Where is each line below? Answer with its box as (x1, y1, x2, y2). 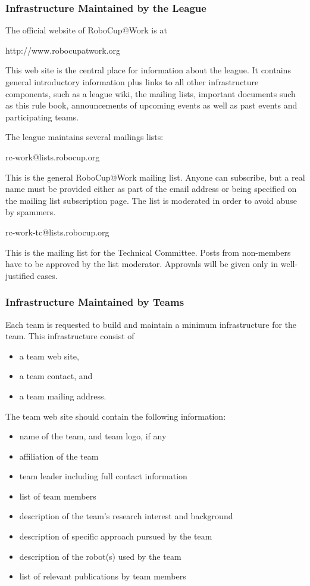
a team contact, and (19, 370, 93, 382)
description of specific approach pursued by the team (19, 530, 212, 542)
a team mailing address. (19, 389, 107, 402)
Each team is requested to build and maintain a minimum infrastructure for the (5, 318, 297, 330)
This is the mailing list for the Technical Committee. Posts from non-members (5, 246, 291, 258)
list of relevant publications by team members (19, 570, 186, 582)
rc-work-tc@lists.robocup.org (5, 225, 109, 238)
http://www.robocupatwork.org (5, 44, 121, 56)
